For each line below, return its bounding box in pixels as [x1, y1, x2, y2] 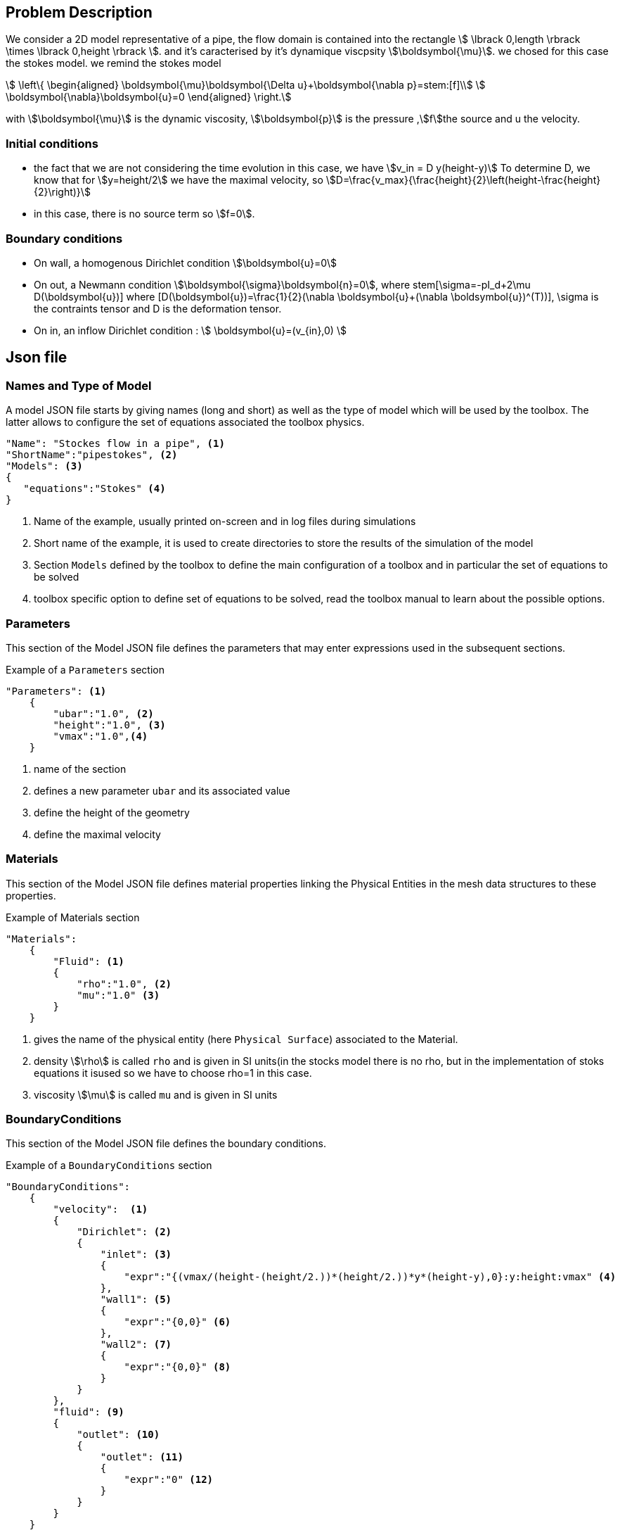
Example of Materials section [6, 911, 140, 923]
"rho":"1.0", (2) [77, 978, 172, 990]
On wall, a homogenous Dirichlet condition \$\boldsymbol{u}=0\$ [34, 256, 337, 269]
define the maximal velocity [34, 828, 161, 840]
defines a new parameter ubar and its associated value [34, 784, 290, 797]
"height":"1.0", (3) [53, 719, 166, 731]
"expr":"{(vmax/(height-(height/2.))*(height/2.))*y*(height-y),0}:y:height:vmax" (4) [124, 1271, 616, 1283]
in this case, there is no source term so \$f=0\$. [34, 208, 255, 220]
